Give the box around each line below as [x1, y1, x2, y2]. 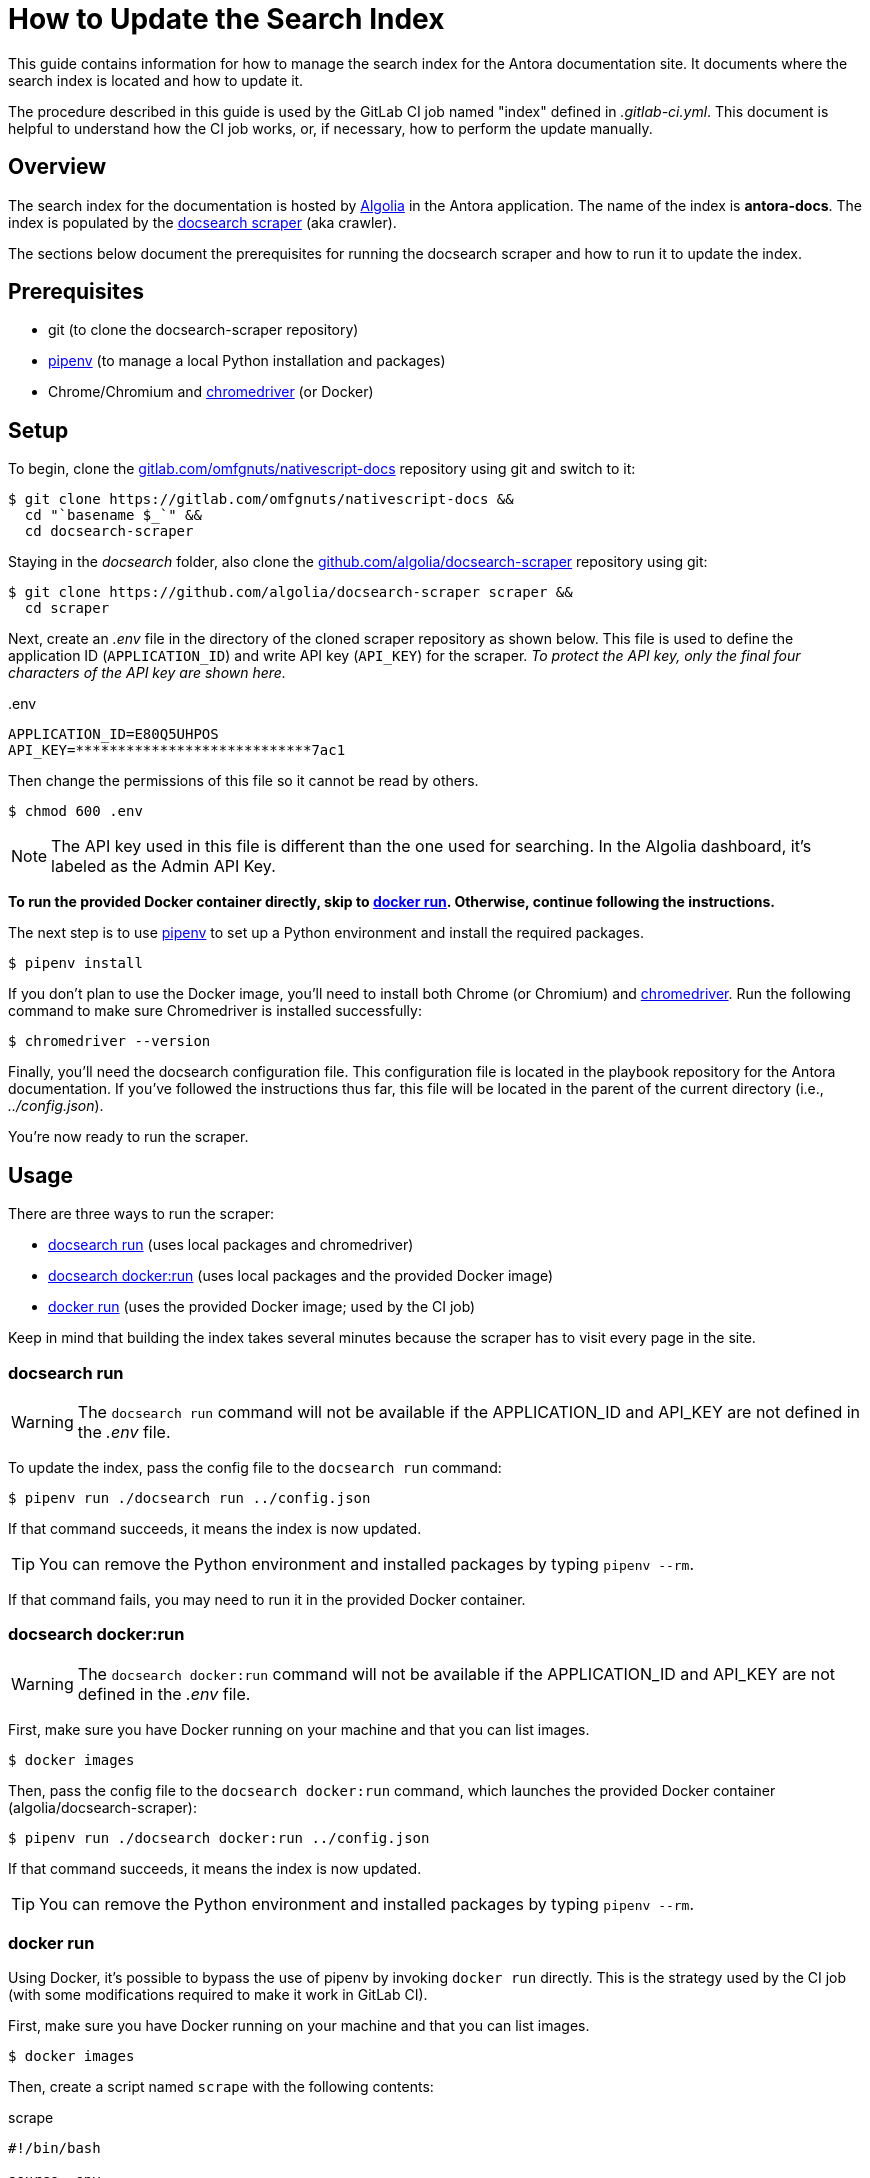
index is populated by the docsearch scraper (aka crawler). [8, 213, 397, 231]
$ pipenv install [8, 955, 143, 972]
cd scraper [24, 600, 110, 617]
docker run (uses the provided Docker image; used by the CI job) [48, 1298, 476, 1316]
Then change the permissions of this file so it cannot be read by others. [8, 772, 479, 790]
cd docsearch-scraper [24, 523, 194, 540]
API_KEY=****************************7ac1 [8, 742, 346, 759]
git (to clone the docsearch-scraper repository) [48, 321, 359, 339]
